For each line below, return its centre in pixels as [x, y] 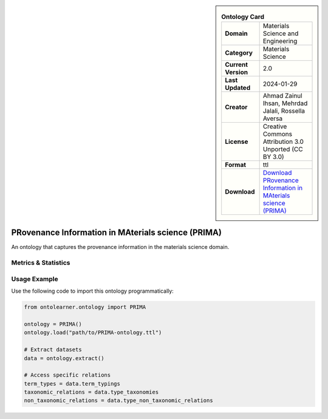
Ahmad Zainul [283, 96]
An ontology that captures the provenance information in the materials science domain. [120, 247]
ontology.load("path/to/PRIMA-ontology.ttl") [93, 333]
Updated [238, 88]
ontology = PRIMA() [53, 324]
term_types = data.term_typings [72, 383]
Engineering [280, 41]
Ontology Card [243, 17]
